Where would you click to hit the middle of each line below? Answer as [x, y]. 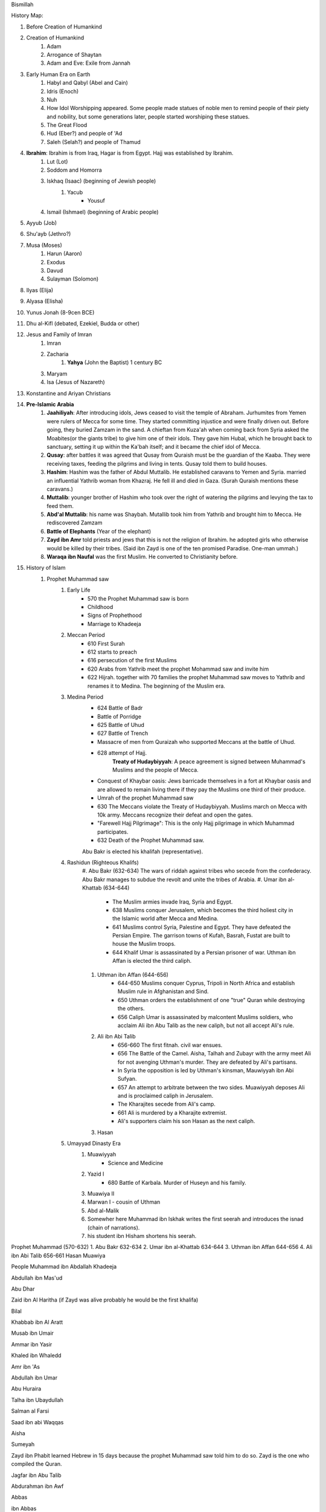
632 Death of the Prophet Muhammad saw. [151, 840]
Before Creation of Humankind [64, 27]
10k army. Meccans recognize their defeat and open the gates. [175, 815]
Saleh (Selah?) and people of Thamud [94, 142]
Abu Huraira [26, 1389]
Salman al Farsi [30, 1411]
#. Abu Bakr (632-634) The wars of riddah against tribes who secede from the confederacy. [197, 871]
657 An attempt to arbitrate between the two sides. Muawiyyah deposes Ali [211, 1087]
